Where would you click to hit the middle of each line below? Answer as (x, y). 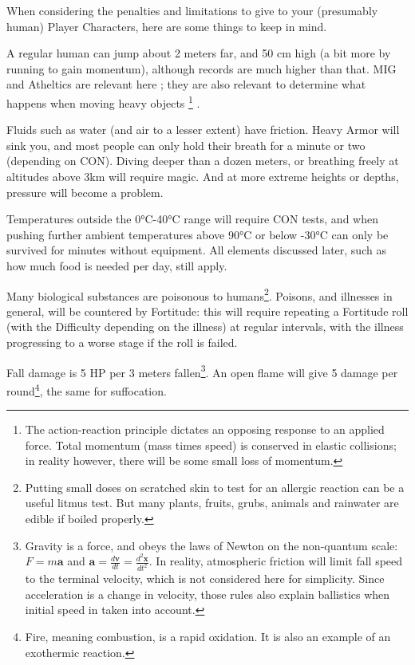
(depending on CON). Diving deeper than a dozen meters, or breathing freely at (203, 161)
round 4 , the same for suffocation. (87, 389)
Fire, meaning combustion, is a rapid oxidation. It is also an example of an (208, 636)
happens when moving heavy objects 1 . (103, 101)
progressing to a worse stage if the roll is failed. (122, 342)
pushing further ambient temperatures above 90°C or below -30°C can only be (198, 234)
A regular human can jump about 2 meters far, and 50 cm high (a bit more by (199, 53)
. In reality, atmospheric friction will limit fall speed (276, 561)
